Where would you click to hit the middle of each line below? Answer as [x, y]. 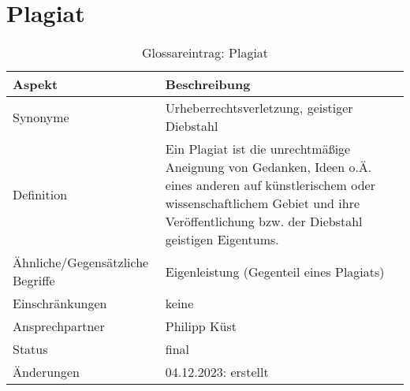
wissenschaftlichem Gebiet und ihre [263, 203]
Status [30, 349]
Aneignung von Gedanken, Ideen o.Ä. [268, 167]
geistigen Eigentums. [222, 240]
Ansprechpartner [59, 326]
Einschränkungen [60, 303]
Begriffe [34, 281]
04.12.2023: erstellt [217, 372]
